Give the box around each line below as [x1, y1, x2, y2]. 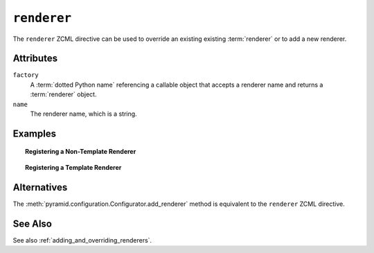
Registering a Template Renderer [25, 163, 122, 171]
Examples [12, 128, 57, 139]
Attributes [12, 53, 58, 64]
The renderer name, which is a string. [30, 110, 138, 118]
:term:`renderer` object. [30, 90, 97, 98]
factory [12, 71, 39, 79]
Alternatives [12, 181, 68, 193]
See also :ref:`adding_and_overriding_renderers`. [12, 236, 152, 244]
